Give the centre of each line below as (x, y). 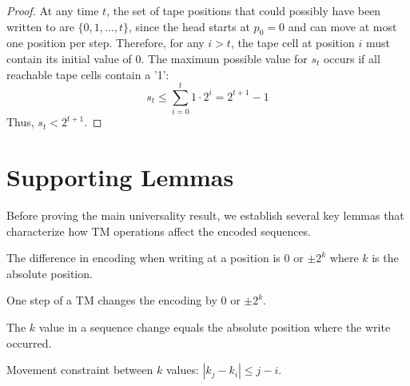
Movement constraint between (80, 370)
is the (385, 258)
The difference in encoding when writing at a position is (143, 258)
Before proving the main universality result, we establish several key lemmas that (205, 215)
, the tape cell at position (293, 43)
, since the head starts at (189, 26)
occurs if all (352, 58)
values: (182, 370)
